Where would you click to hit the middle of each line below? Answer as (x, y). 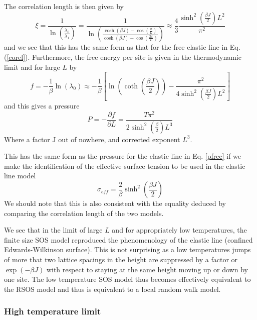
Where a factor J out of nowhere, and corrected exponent (92, 139)
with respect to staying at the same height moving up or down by (147, 269)
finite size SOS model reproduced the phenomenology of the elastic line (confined (128, 239)
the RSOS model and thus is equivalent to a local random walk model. (112, 289)
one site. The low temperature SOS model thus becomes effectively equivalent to (127, 279)
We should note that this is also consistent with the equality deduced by (115, 203)
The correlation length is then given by (64, 6)
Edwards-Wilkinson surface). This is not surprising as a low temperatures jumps (127, 249)
